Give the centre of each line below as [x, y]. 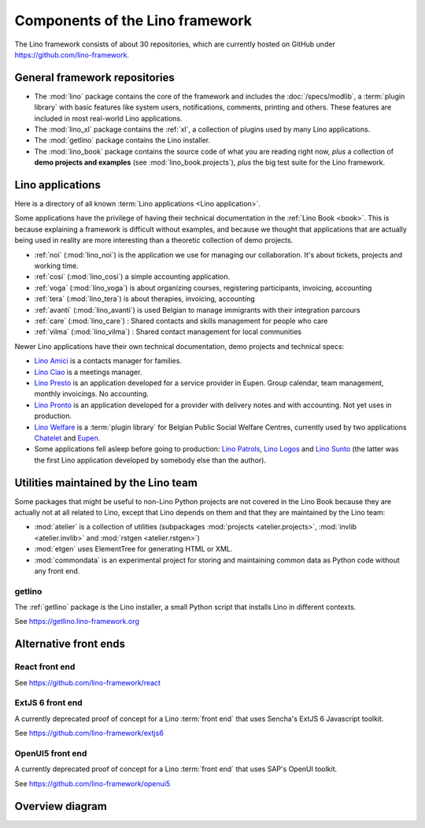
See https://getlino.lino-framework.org [77, 622]
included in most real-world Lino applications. [108, 118]
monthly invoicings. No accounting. [92, 394]
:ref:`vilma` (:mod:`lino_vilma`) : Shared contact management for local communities [168, 332]
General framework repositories [94, 78]
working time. [56, 266]
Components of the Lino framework [133, 20]
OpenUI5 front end [51, 753]
